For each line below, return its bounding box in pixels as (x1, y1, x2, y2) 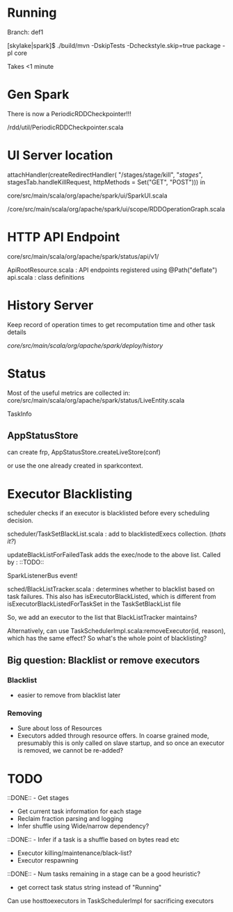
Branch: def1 (7, 28, 44, 36)
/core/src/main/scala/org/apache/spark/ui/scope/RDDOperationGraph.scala (7, 205, 225, 213)
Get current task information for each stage (17, 807, 142, 815)
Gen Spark (7, 87, 70, 102)
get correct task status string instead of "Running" (17, 883, 162, 892)
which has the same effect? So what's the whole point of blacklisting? (7, 634, 207, 643)
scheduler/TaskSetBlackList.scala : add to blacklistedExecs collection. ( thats (7, 530, 226, 538)
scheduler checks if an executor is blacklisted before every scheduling (7, 509, 210, 518)
